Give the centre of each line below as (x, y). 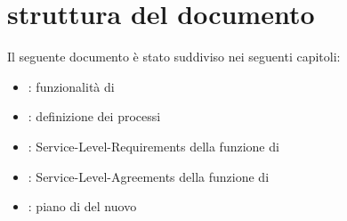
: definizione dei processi (94, 116)
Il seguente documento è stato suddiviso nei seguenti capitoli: (174, 57)
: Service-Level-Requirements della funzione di (153, 146)
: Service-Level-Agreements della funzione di (149, 176)
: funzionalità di (71, 86)
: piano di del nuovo (82, 206)
